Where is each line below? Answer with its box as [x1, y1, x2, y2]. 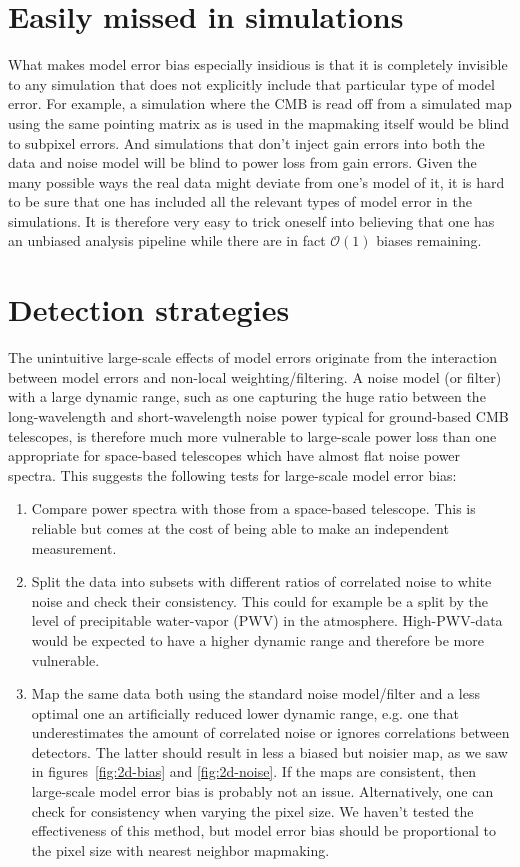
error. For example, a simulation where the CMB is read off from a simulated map [8, 93, 512, 114]
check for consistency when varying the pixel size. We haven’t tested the [31, 800, 474, 821]
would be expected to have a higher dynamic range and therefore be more [31, 629, 484, 650]
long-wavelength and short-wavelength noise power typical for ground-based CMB [8, 405, 509, 426]
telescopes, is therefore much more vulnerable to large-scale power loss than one [8, 425, 497, 446]
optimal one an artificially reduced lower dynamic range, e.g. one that [31, 702, 459, 723]
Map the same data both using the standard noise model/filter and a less [31, 683, 480, 704]
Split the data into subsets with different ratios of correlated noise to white [31, 571, 492, 592]
